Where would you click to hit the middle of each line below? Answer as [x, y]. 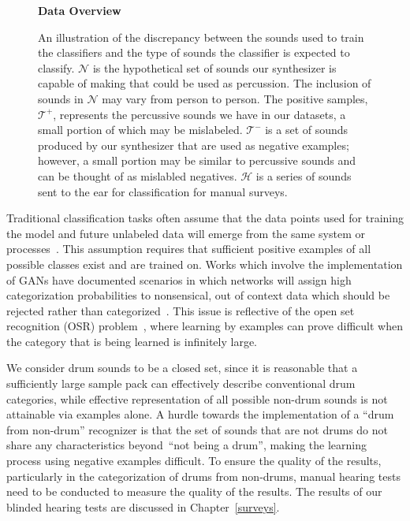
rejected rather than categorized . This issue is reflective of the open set [181, 310]
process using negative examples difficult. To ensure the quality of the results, [194, 461]
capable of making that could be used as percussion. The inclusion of [205, 83]
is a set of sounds [307, 130]
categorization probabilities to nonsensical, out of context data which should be [198, 295]
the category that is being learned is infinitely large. [132, 341]
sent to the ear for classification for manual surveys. [163, 191]
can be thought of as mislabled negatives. [138, 175]
